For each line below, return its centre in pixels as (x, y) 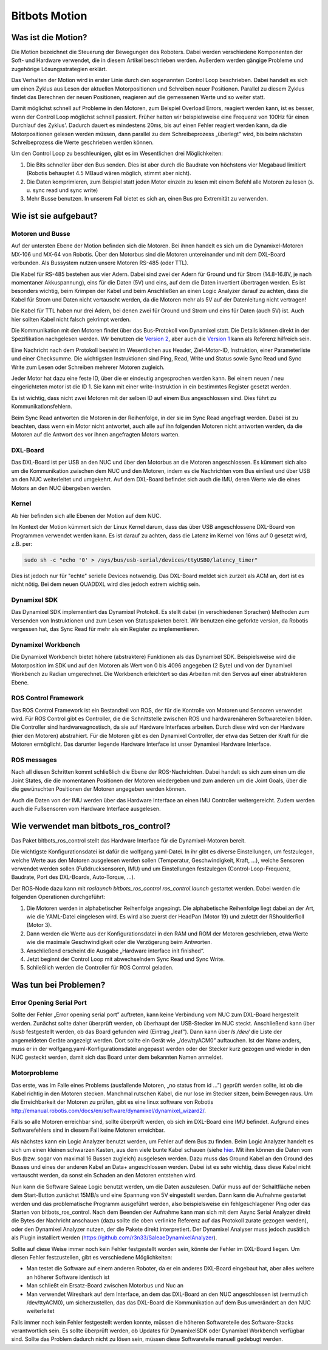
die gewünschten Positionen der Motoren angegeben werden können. (99, 789)
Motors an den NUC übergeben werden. (61, 488)
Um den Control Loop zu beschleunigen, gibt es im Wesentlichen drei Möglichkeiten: (117, 153)
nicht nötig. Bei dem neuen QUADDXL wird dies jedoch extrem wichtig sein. (106, 584)
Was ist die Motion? (49, 37)
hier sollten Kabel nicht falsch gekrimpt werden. (71, 319)
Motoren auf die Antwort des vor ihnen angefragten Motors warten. (96, 435)
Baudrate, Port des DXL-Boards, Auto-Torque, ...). (73, 877)
